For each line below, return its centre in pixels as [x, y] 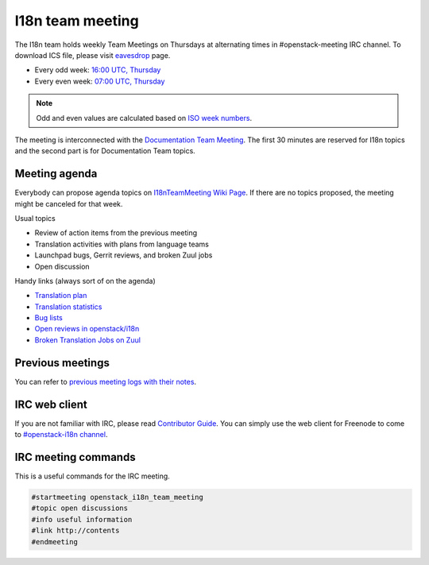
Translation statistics [68, 307]
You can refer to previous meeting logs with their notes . [106, 381]
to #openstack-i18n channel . [61, 435]
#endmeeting [55, 542]
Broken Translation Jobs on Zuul [87, 340]
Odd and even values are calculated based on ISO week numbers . [144, 118]
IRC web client [51, 404]
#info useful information [82, 519]
